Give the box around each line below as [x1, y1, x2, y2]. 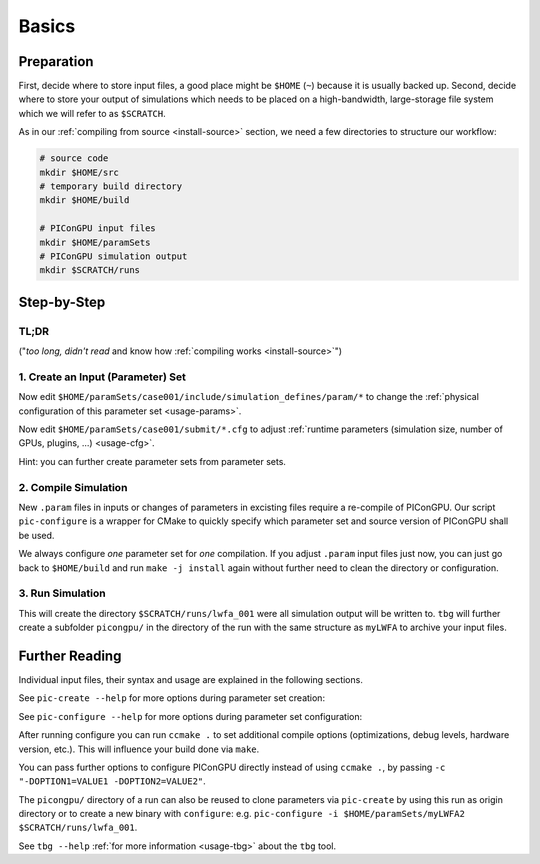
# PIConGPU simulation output [39, 250, 188, 262]
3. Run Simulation [18, 586, 106, 600]
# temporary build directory [39, 181, 183, 192]
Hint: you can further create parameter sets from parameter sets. [18, 455, 287, 467]
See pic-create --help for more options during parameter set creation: [18, 692, 325, 704]
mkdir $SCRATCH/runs [39, 265, 140, 276]
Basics [18, 15, 76, 37]
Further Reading [18, 647, 122, 664]
